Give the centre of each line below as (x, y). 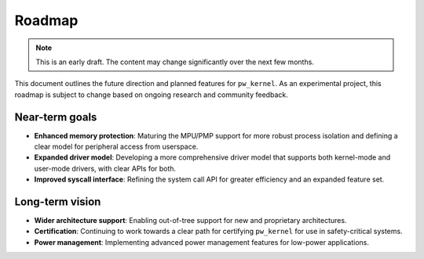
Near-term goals (56, 117)
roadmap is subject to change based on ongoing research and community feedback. (151, 95)
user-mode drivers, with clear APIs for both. (105, 168)
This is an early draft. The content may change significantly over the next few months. (175, 62)
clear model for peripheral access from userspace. (116, 147)
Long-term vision (58, 202)
